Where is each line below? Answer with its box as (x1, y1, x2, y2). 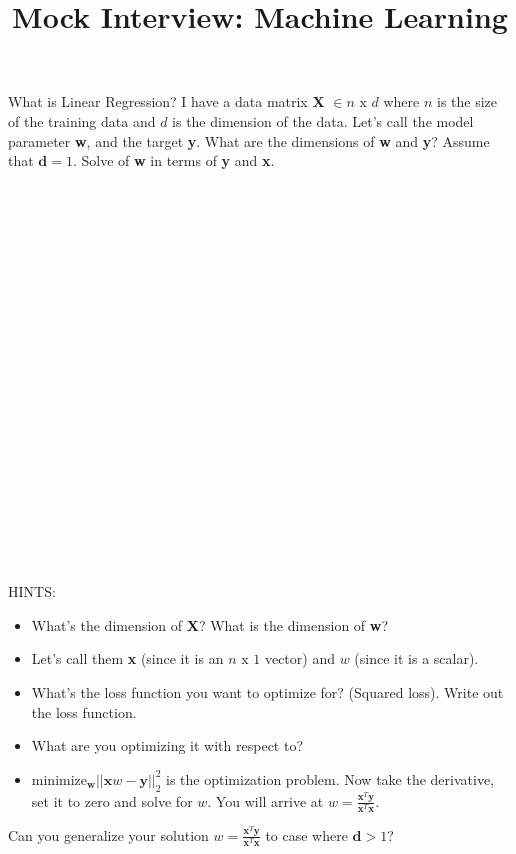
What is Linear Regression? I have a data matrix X (8, 91, 325, 112)
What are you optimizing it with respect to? (31, 735, 304, 756)
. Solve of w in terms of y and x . (72, 150, 275, 171)
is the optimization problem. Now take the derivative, (166, 768, 494, 789)
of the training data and (8, 110, 156, 131)
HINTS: (8, 581, 56, 602)
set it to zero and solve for (31, 790, 193, 811)
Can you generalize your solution (8, 824, 209, 845)
